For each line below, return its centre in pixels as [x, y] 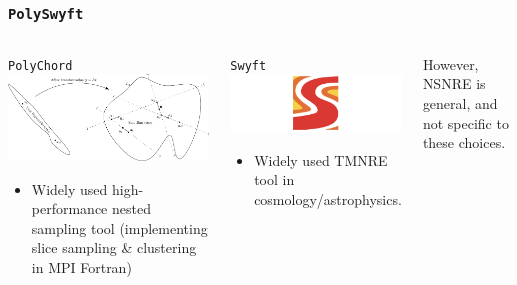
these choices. [464, 142]
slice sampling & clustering [114, 247]
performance [69, 208]
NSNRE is [454, 83]
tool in [274, 179]
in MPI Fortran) [81, 266]
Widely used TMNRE [321, 159]
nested [131, 208]
